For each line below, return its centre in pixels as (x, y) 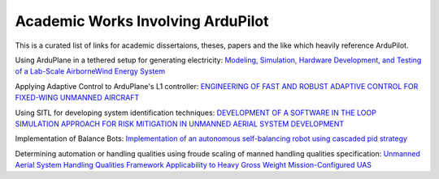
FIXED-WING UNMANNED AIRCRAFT (77, 98)
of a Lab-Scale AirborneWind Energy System (90, 71)
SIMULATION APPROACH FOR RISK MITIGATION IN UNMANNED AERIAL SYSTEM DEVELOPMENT (180, 124)
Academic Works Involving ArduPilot (142, 21)
